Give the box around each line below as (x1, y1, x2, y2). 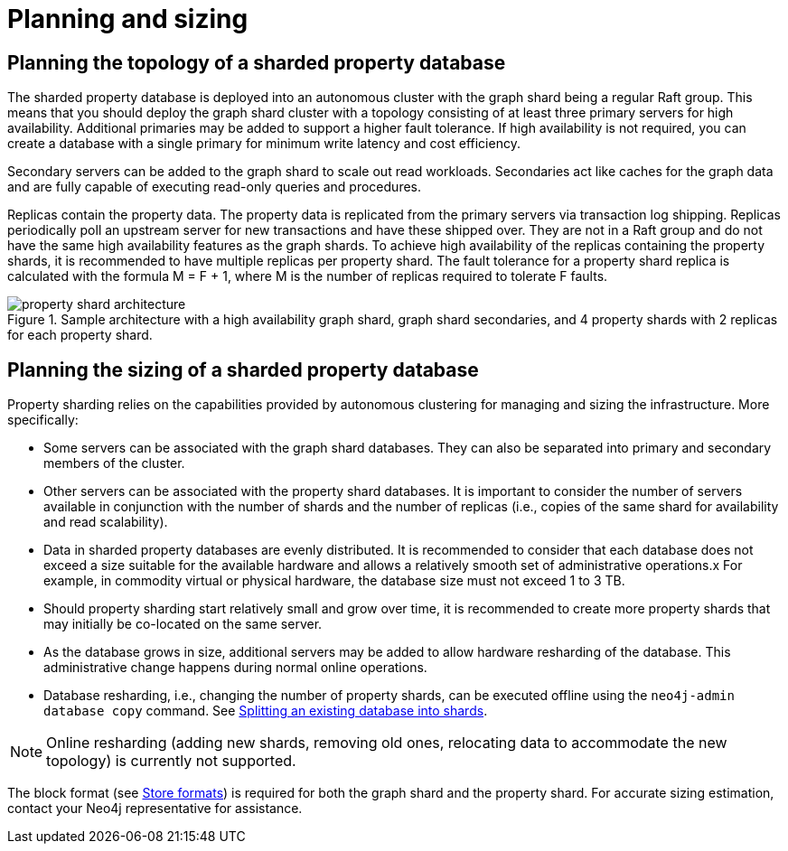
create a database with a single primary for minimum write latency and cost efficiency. (7, 136, 521, 152)
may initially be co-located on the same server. (43, 616, 323, 632)
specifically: (7, 412, 79, 428)
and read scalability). (43, 514, 168, 530)
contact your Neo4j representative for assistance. (7, 800, 303, 817)
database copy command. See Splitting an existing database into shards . (43, 703, 488, 719)
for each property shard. (7, 327, 153, 343)
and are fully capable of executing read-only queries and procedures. (7, 179, 422, 195)
